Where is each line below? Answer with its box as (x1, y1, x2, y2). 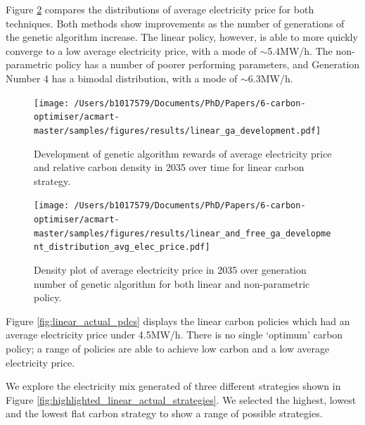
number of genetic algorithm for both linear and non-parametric (34, 276, 310, 291)
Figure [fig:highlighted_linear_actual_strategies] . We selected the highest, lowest (6, 392, 357, 407)
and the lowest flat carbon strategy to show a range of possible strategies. (6, 406, 323, 421)
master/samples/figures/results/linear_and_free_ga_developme (34, 228, 331, 239)
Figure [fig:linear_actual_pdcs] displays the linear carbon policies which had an (6, 313, 350, 328)
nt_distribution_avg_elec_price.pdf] (34, 242, 210, 253)
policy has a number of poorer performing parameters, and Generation (55, 57, 360, 72)
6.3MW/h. (248, 70, 293, 85)
